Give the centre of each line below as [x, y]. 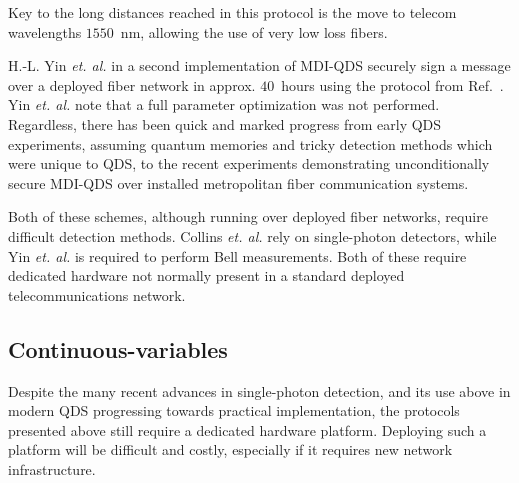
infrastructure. [52, 468]
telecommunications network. [97, 294]
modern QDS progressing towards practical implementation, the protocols [234, 410]
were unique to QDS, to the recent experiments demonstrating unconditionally [249, 163]
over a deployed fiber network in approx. [132, 84]
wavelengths [45, 31]
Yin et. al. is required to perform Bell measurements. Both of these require [237, 255]
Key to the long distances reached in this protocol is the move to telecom [232, 12]
